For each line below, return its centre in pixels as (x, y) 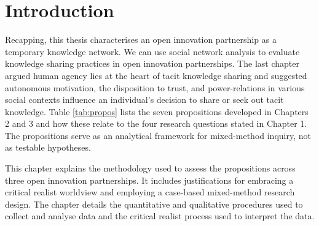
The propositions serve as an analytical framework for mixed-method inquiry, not (158, 135)
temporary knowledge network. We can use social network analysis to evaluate (152, 51)
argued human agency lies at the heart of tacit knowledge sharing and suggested (156, 75)
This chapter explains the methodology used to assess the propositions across (150, 168)
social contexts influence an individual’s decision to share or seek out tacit (144, 100)
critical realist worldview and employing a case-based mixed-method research (150, 192)
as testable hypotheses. (48, 147)
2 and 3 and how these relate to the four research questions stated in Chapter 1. (156, 123)
